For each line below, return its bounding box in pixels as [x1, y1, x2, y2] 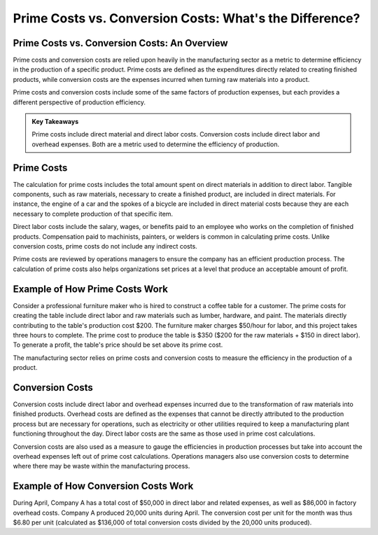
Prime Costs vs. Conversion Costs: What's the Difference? [13, 11, 360, 26]
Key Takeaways [31, 118, 79, 126]
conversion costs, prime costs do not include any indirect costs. [13, 242, 197, 251]
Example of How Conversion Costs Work [13, 480, 194, 492]
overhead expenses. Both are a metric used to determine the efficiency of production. [31, 140, 280, 148]
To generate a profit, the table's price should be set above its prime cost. [13, 340, 223, 349]
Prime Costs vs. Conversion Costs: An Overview [13, 37, 228, 49]
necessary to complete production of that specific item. [13, 209, 174, 218]
